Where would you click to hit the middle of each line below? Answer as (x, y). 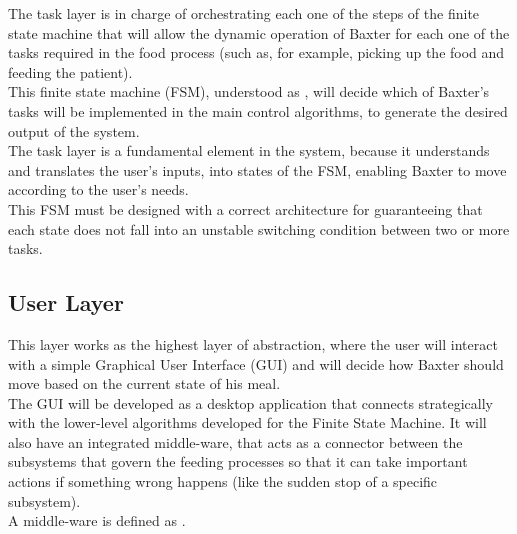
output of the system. (74, 130)
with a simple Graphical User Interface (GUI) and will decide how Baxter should (256, 363)
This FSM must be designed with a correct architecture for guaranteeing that (245, 208)
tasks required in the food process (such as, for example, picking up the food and (256, 52)
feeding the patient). (70, 71)
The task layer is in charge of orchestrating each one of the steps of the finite (244, 13)
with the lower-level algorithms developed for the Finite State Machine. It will (247, 422)
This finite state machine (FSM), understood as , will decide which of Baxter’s (249, 91)
